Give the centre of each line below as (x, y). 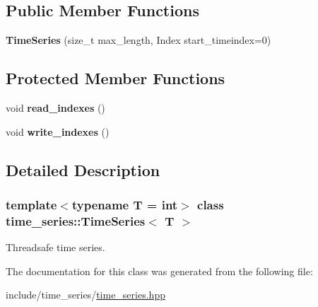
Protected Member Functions (116, 78)
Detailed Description (83, 169)
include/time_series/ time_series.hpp (86, 295)
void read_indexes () (55, 108)
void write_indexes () (58, 131)
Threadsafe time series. (55, 247)
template (31, 204)
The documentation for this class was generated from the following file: (159, 271)
